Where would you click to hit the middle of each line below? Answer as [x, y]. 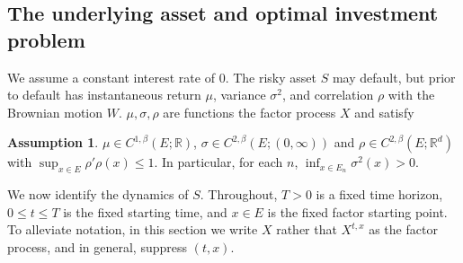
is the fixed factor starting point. [357, 211]
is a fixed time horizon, [379, 194]
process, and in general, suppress [98, 246]
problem [46, 39]
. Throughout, [239, 194]
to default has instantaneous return [104, 95]
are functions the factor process [249, 112]
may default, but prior [394, 77]
